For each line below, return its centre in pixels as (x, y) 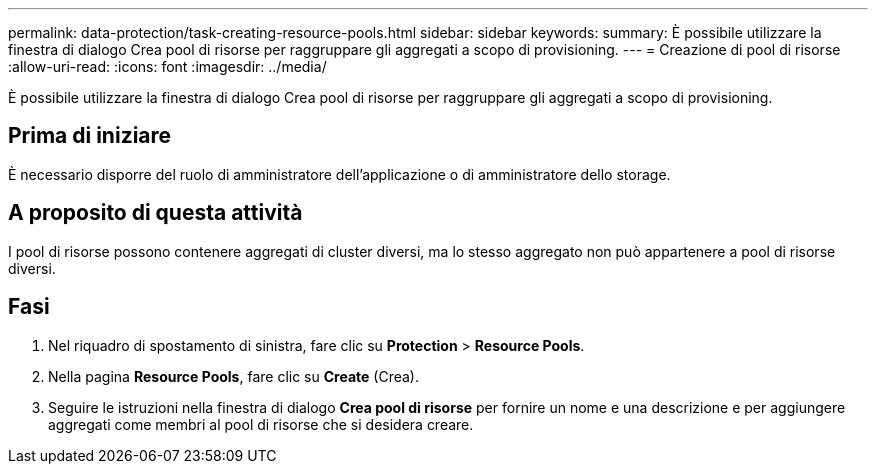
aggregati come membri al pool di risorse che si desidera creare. (261, 424)
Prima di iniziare (90, 136)
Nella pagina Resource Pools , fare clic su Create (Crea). (233, 376)
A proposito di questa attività (155, 213)
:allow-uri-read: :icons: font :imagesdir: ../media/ (167, 66)
